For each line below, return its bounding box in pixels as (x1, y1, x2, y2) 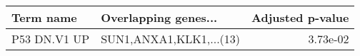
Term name (11, 9, 77, 26)
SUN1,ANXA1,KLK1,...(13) (101, 30, 241, 47)
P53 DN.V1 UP (11, 30, 90, 47)
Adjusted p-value (251, 9, 349, 26)
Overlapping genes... (101, 9, 218, 26)
